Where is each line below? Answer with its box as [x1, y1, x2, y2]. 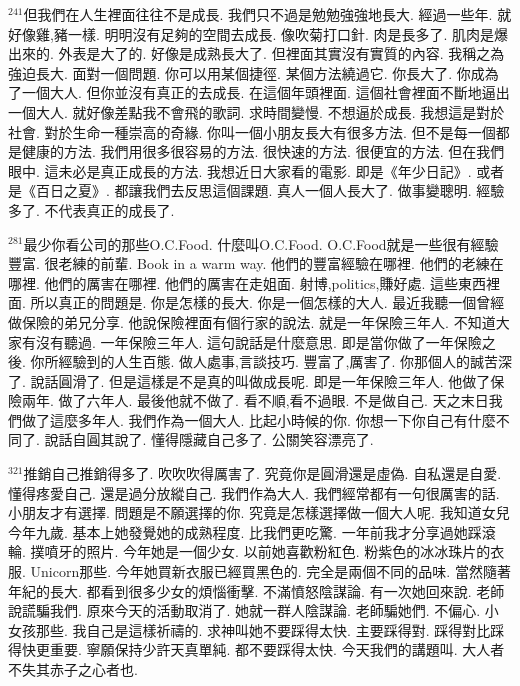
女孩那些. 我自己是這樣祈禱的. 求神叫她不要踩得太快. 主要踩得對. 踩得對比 [8, 619, 491, 640]
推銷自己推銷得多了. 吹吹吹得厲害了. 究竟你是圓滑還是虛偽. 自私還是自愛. [23, 463, 502, 484]
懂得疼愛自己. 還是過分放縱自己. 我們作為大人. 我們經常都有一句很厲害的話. [8, 482, 500, 503]
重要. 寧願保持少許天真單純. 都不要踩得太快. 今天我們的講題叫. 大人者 [49, 639, 505, 660]
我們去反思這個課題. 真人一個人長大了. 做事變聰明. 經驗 [142, 180, 505, 201]
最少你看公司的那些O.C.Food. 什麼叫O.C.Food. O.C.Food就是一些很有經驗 [23, 233, 499, 254]
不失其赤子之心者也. [8, 659, 138, 679]
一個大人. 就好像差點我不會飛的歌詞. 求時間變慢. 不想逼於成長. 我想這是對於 [8, 101, 505, 122]
